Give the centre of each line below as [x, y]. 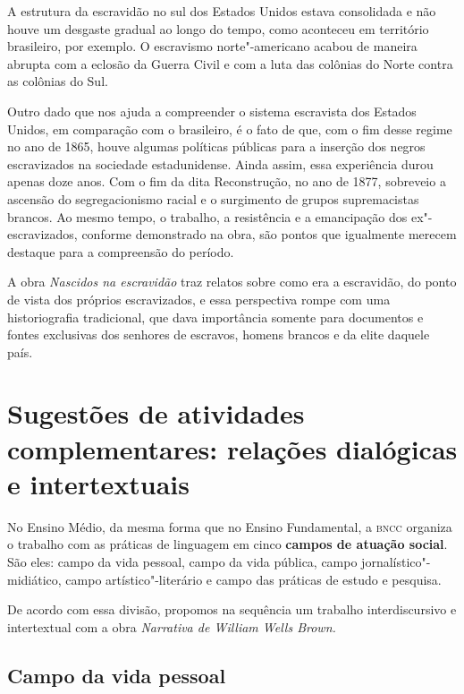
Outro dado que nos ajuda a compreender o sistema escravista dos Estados [212, 111]
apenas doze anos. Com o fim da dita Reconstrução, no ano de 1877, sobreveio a [227, 181]
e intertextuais [98, 483]
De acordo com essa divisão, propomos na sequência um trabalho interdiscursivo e [232, 609]
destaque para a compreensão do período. [121, 251]
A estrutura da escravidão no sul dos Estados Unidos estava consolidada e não [222, 11]
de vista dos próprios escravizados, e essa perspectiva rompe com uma [199, 299]
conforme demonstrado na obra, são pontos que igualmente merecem [269, 234]
